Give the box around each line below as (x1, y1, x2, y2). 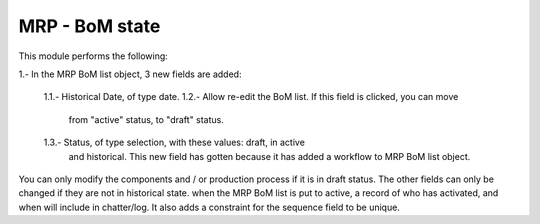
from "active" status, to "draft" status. (68, 113, 225, 125)
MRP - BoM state (18, 15, 161, 37)
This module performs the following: (18, 50, 169, 62)
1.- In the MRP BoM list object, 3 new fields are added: (18, 68, 242, 80)
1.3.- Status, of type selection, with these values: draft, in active (43, 136, 305, 149)
